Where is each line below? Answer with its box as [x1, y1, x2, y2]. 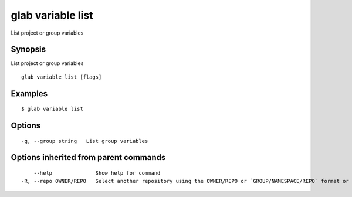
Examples [11, 89, 48, 98]
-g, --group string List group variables [21, 138, 148, 144]
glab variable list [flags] [21, 73, 102, 80]
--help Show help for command [33, 170, 161, 176]
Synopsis [11, 45, 46, 55]
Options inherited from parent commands [11, 152, 166, 162]
